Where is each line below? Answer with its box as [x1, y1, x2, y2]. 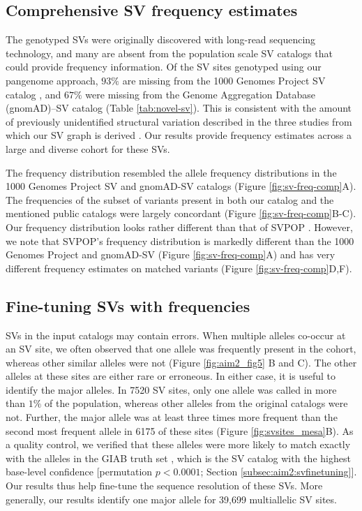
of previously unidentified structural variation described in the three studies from [6, 114, 352, 128]
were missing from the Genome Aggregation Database [85, 87, 315, 101]
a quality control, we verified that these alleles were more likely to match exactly [6, 437, 351, 452]
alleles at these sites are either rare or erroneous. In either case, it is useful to [6, 369, 335, 383]
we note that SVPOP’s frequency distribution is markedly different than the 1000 [6, 233, 354, 248]
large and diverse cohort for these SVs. [6, 141, 170, 156]
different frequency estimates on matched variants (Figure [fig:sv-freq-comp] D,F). [6, 260, 352, 275]
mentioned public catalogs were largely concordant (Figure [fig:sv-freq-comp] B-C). [6, 206, 356, 221]
